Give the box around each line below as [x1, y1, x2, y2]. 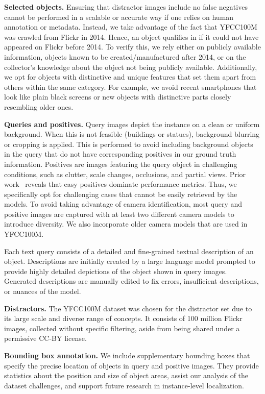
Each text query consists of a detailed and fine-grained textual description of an [4, 245, 254, 256]
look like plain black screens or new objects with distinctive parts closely [4, 91, 231, 102]
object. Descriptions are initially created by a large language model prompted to [4, 256, 255, 266]
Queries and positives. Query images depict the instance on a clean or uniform [4, 118, 260, 129]
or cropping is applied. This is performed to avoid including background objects [4, 138, 253, 149]
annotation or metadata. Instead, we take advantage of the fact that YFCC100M [4, 21, 257, 32]
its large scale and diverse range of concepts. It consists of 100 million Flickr [4, 313, 243, 324]
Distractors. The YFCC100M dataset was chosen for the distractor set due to [4, 303, 252, 313]
